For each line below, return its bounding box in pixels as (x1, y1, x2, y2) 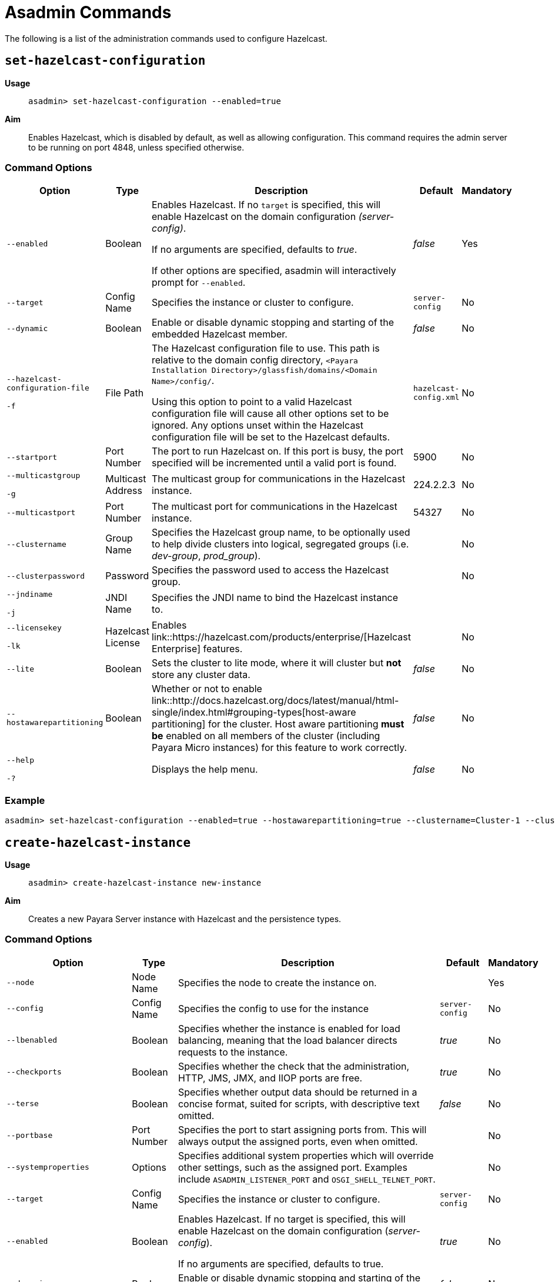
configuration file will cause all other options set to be (152, 408, 389, 420)
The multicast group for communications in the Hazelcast (152, 473, 406, 485)
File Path (105, 386, 144, 399)
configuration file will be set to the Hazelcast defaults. (152, 431, 390, 443)
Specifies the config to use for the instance (178, 1002, 369, 1014)
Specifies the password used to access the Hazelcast (152, 564, 389, 576)
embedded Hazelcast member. (152, 328, 287, 340)
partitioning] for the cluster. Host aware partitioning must (152, 718, 404, 730)
